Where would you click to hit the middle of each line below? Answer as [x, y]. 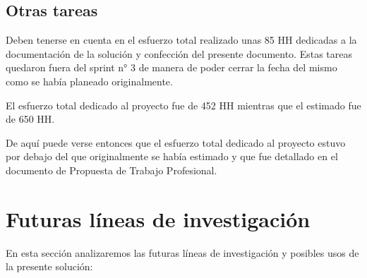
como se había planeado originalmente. [89, 81]
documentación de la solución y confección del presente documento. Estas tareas [179, 53]
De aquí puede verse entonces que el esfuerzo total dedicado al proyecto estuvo [176, 142]
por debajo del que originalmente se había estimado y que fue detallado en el [172, 156]
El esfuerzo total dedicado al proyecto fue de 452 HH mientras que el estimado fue [183, 105]
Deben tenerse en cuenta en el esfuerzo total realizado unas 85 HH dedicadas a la [181, 40]
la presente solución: [49, 266]
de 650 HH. [30, 119]
